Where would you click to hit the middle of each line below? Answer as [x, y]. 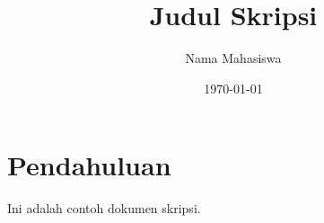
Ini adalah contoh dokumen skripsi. [104, 208]
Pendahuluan [89, 165]
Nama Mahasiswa [233, 58]
